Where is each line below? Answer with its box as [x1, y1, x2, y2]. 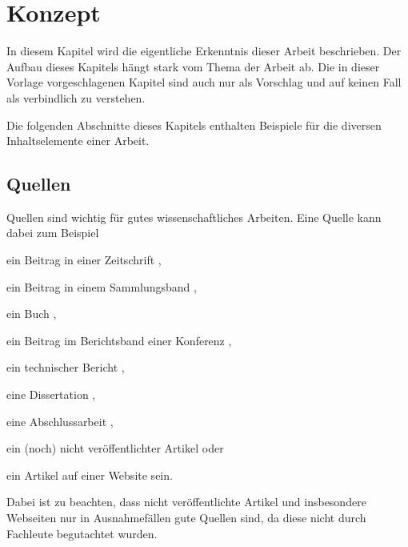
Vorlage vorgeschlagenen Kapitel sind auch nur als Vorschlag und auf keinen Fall [6, 74, 402, 90]
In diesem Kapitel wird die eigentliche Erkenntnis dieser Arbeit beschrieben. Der [6, 42, 402, 59]
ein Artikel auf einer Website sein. [6, 466, 173, 483]
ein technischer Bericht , [6, 359, 125, 376]
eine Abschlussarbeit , [6, 412, 114, 429]
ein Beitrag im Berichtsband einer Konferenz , [6, 332, 232, 348]
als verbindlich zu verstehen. [6, 89, 146, 106]
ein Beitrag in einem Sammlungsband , [6, 278, 197, 295]
